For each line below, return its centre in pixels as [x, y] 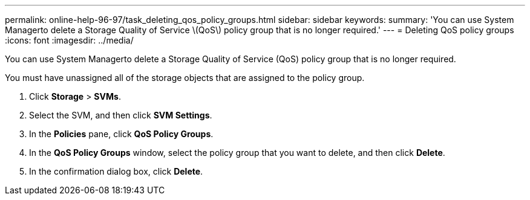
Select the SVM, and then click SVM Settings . [121, 115]
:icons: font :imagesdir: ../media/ [69, 40]
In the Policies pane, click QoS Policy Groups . [121, 134]
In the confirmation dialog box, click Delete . [116, 171]
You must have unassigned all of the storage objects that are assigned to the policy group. [185, 78]
